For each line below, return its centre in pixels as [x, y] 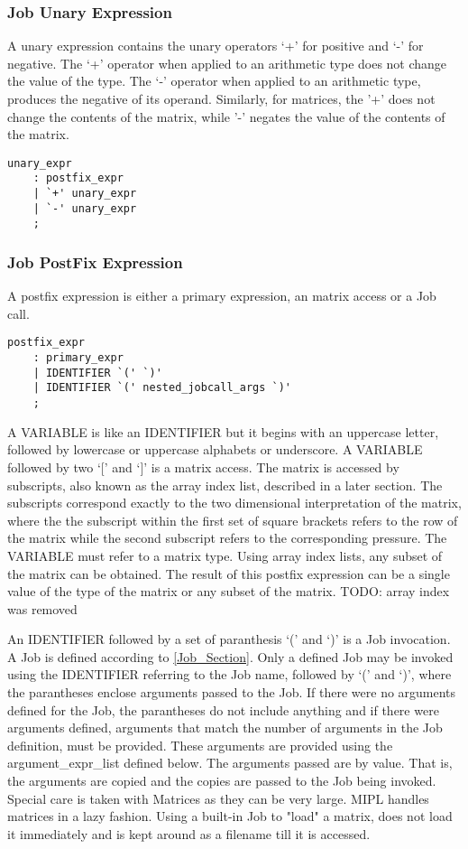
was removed [42, 608]
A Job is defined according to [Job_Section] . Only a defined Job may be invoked [230, 656]
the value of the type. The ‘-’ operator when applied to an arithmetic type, [214, 81]
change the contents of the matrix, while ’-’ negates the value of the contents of [226, 116]
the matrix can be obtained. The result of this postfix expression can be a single [229, 573]
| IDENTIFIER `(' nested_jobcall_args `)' [162, 388]
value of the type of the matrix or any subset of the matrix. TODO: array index [229, 591]
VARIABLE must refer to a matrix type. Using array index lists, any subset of [225, 555]
